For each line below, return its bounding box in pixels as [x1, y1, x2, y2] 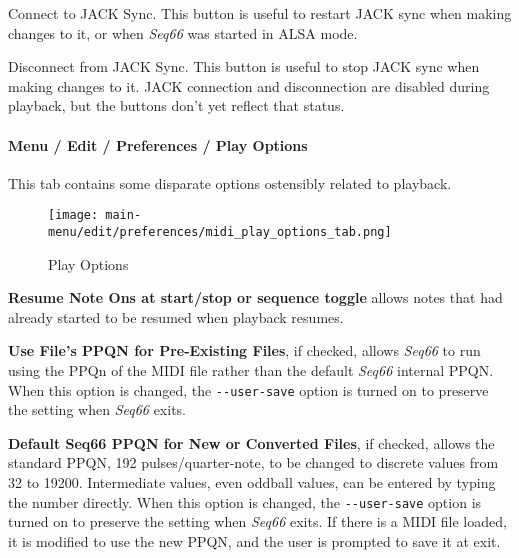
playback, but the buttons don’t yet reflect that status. [8, 95, 345, 116]
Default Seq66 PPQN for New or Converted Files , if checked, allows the [8, 432, 495, 453]
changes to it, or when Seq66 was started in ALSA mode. [8, 22, 358, 43]
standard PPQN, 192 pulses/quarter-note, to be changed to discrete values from [8, 452, 499, 473]
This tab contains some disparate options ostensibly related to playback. [8, 172, 452, 193]
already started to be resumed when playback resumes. [8, 306, 344, 327]
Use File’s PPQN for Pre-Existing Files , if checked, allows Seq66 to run [8, 340, 481, 361]
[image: [48, 208, 99, 223]
